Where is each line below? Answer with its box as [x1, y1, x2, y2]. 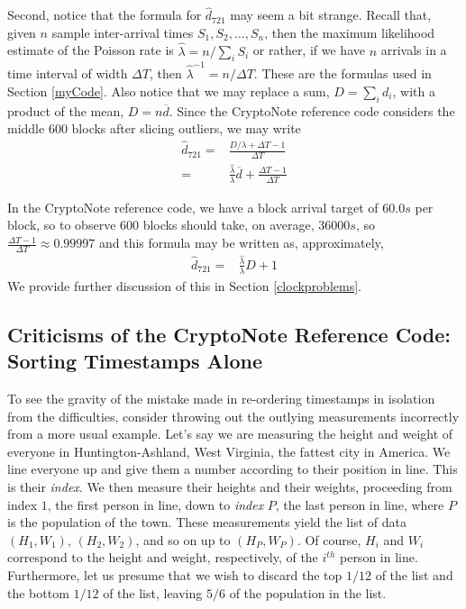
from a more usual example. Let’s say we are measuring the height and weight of [7, 424, 453, 443]
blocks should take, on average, [142, 215, 315, 234]
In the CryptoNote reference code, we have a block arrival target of [7, 197, 379, 216]
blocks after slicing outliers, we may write [71, 119, 301, 138]
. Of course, [297, 530, 361, 549]
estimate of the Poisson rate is [7, 41, 174, 59]
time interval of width [7, 64, 128, 83]
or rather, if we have [252, 41, 365, 59]
